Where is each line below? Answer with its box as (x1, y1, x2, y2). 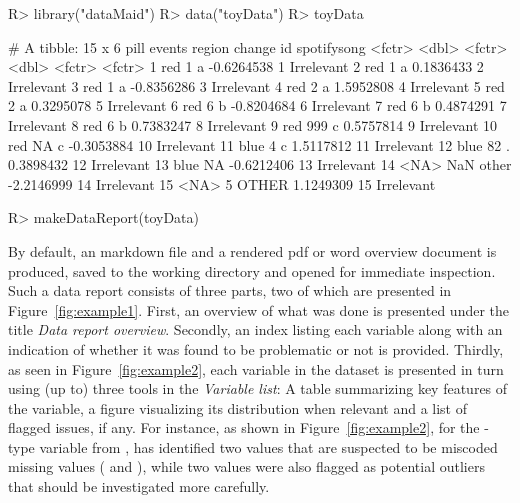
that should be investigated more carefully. (8, 476, 270, 497)
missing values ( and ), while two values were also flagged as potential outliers (8, 456, 485, 477)
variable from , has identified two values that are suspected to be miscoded (39, 436, 498, 457)
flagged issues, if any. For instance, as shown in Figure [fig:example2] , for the (8, 417, 480, 438)
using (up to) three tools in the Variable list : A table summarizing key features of (8, 378, 508, 399)
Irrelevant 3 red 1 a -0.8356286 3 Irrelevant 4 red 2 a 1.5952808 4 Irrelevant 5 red (8, 75, 505, 96)
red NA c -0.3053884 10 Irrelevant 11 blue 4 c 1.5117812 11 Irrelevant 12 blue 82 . (8, 134, 510, 155)
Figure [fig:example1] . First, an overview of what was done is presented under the (8, 299, 510, 320)
